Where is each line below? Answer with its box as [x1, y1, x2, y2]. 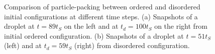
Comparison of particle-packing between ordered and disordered [4, 1, 200, 11]
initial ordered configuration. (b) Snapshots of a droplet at [4, 30, 184, 41]
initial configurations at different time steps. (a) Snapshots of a [4, 11, 198, 21]
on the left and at [64, 21, 119, 31]
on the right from [154, 21, 208, 31]
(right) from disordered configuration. [74, 40, 190, 51]
